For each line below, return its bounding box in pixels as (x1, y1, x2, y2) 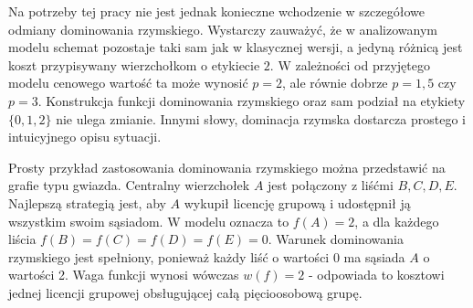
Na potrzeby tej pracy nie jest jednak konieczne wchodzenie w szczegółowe (8, 2, 425, 20)
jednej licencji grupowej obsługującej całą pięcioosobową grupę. (8, 282, 363, 302)
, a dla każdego (354, 211, 439, 230)
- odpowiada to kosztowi (308, 265, 445, 284)
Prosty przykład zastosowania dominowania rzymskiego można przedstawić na (8, 157, 446, 176)
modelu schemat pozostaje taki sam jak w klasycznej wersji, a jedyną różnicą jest (8, 37, 463, 57)
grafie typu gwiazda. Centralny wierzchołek (8, 175, 250, 195)
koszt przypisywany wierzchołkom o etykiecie (8, 55, 260, 74)
